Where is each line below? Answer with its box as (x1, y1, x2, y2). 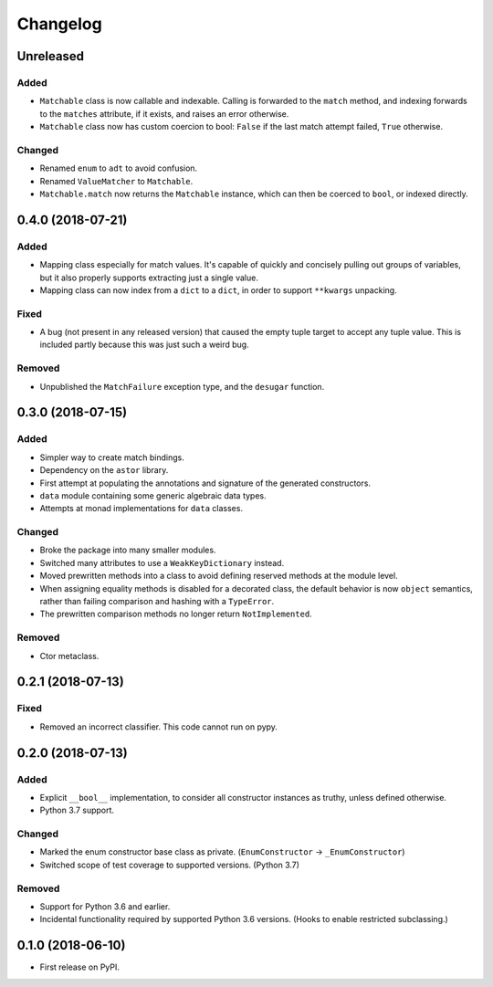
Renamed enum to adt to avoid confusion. (39, 163, 198, 173)
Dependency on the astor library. (39, 465, 169, 476)
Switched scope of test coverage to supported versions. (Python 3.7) (39, 859, 300, 870)
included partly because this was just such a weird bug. (39, 339, 250, 351)
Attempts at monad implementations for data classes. (39, 503, 244, 514)
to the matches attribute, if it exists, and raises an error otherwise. (39, 108, 289, 119)
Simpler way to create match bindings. (39, 452, 184, 463)
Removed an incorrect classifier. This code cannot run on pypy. (39, 721, 278, 732)
